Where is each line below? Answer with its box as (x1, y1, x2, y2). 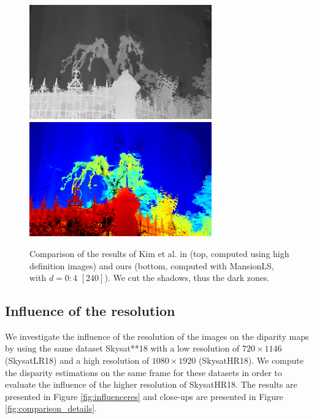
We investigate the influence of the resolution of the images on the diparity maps (5, 329, 309, 342)
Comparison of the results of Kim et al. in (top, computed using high (29, 247, 289, 259)
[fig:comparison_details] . (5, 402, 97, 415)
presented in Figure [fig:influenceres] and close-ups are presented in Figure (5, 390, 283, 402)
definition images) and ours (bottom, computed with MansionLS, (29, 259, 274, 272)
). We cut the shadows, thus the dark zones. (104, 271, 270, 284)
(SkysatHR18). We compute (199, 354, 304, 367)
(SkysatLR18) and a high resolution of (5, 354, 150, 367)
